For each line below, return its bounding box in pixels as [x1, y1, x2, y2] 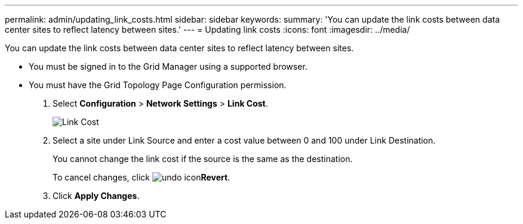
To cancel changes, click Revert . [53, 172, 230, 182]
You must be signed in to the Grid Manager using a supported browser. [29, 61, 307, 71]
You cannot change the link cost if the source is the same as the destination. [53, 154, 353, 164]
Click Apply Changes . [53, 191, 140, 201]
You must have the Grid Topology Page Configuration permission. [29, 80, 287, 90]
